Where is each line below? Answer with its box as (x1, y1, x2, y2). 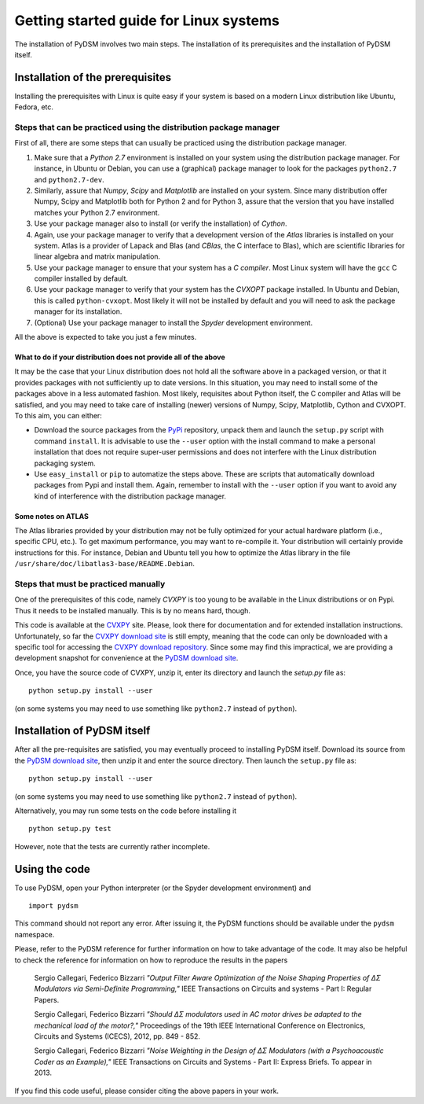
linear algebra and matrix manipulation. (34, 252, 161, 261)
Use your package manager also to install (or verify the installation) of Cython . (34, 219, 287, 228)
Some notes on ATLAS (14, 511, 90, 521)
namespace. (14, 929, 55, 939)
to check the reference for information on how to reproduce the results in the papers (14, 955, 288, 965)
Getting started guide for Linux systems (14, 12, 280, 29)
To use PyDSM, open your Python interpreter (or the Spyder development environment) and (14, 883, 312, 892)
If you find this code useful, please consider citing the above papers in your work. (14, 1086, 279, 1095)
